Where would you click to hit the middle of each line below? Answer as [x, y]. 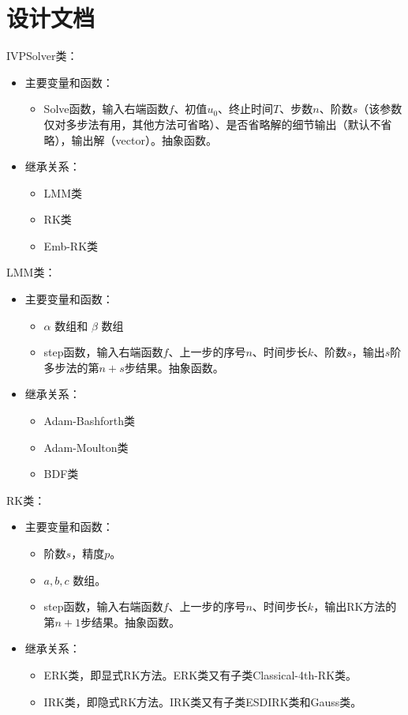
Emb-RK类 [71, 245]
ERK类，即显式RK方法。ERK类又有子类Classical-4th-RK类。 [200, 674]
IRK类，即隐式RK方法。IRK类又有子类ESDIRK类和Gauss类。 [203, 701]
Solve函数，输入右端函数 [106, 109]
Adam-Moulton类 [86, 447]
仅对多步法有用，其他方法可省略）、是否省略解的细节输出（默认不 [212, 124]
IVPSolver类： [42, 56]
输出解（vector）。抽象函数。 [144, 139]
